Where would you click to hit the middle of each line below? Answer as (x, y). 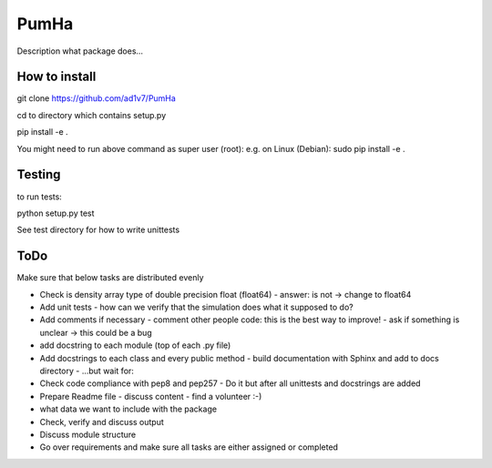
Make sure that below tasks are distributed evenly (110, 278)
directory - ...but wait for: (87, 371)
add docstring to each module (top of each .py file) (135, 345)
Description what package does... (80, 51)
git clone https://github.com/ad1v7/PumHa (97, 98)
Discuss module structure (88, 434)
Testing (39, 174)
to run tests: (40, 197)
